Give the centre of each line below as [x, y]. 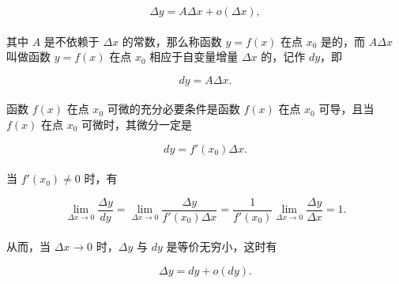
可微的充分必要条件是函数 [173, 109]
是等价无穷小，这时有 [222, 246]
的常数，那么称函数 [172, 41]
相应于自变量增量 [194, 57]
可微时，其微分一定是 [137, 124]
